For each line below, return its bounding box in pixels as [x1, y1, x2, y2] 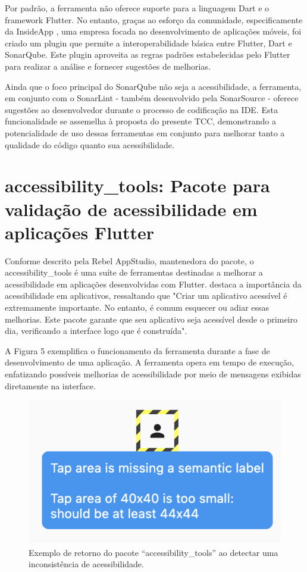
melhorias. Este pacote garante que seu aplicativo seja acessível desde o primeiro [5, 312, 297, 325]
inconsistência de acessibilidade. [29, 558, 144, 570]
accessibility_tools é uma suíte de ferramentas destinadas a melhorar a [5, 266, 263, 279]
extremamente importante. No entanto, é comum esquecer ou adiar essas [5, 301, 270, 313]
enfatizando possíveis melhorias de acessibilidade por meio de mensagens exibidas [5, 367, 301, 380]
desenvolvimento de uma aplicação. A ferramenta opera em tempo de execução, [5, 356, 294, 368]
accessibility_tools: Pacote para [5, 173, 270, 198]
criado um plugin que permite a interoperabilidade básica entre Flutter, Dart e [5, 36, 292, 49]
